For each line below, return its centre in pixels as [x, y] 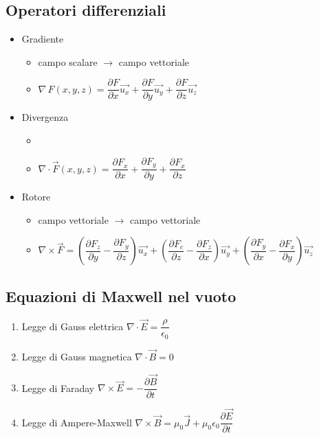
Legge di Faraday [58, 388]
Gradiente [43, 39]
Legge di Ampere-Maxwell [77, 422]
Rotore [36, 197]
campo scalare [68, 61]
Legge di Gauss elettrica [73, 326]
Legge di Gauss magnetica [77, 356]
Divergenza [45, 117]
